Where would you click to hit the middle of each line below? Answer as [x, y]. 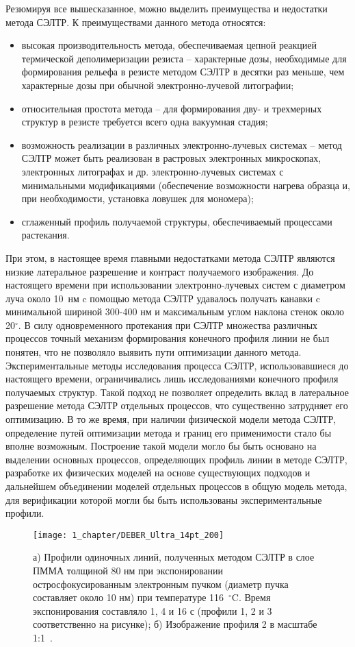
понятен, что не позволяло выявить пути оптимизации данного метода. [154, 352]
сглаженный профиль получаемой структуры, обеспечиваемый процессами [177, 221]
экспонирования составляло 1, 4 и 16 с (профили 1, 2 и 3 [153, 610]
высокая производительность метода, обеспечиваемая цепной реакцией [169, 45]
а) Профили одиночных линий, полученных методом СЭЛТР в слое [174, 557]
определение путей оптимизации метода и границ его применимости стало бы [169, 432]
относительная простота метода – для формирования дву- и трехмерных [172, 108]
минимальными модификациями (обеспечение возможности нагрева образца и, [186, 185]
